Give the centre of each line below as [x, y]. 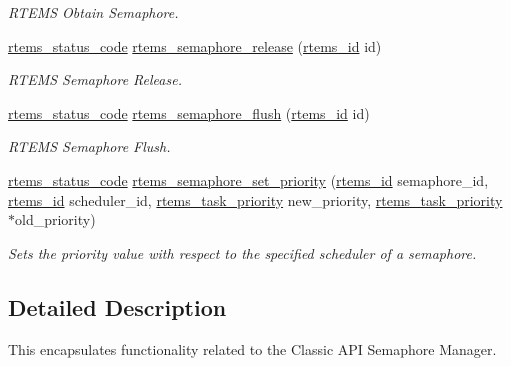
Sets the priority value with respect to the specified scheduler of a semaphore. [242, 252]
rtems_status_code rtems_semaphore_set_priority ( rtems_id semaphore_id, [248, 179]
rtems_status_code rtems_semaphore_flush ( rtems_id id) [189, 112]
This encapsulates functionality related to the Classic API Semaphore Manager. [252, 348]
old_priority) [55, 219]
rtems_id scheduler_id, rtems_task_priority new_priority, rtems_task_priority [255, 199]
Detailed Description [117, 306]
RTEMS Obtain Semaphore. [93, 12]
